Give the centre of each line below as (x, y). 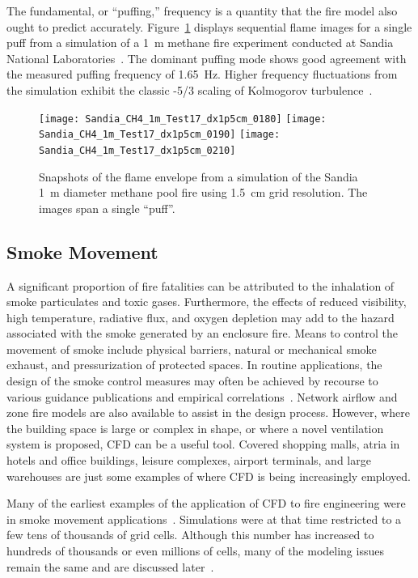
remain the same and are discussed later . (110, 566)
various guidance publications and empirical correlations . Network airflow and (202, 396)
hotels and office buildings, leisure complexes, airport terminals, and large (189, 460)
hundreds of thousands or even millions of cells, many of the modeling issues (195, 551)
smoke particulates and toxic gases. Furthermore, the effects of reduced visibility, (207, 302)
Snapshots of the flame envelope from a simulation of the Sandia (198, 176)
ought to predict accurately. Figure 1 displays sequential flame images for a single (209, 26)
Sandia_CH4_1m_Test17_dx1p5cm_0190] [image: (160, 135)
